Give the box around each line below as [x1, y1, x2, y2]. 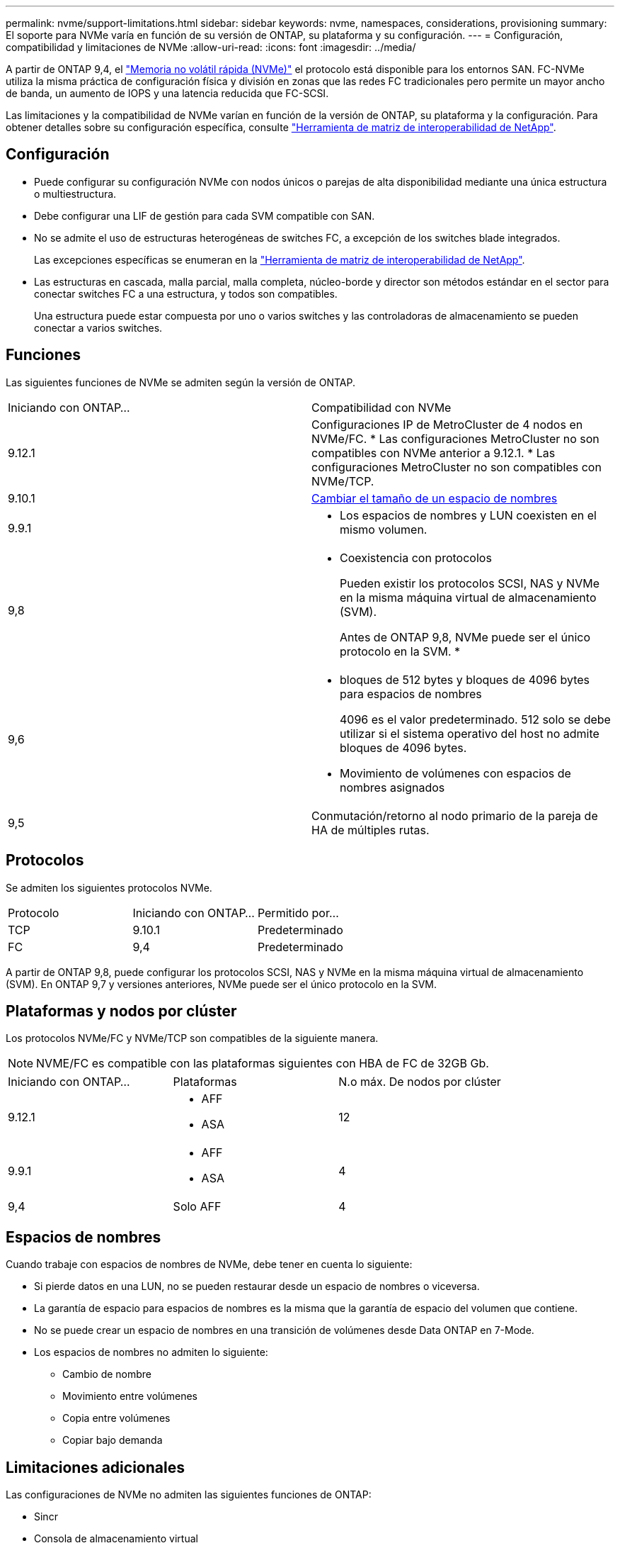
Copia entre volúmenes [62, 1412, 171, 1425]
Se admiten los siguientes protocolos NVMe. [6, 881, 212, 894]
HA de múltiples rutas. [311, 822, 430, 837]
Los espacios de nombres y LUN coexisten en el [340, 507, 597, 522]
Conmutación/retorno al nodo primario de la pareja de [311, 808, 598, 823]
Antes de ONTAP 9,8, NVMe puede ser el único [340, 629, 591, 644]
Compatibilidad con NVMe [311, 400, 452, 415]
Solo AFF [173, 1199, 222, 1214]
